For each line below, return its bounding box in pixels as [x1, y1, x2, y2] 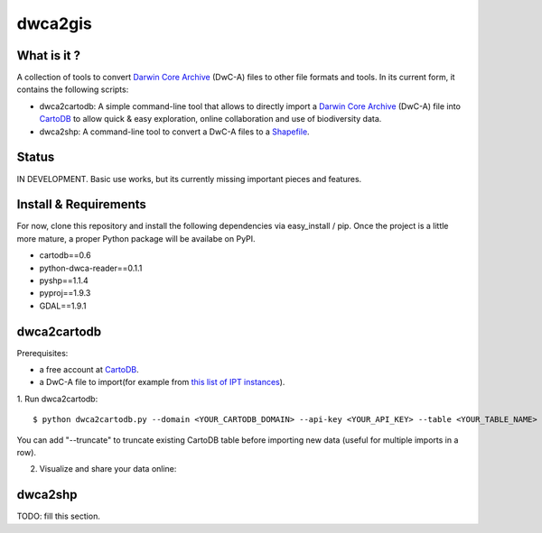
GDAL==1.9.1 [39, 300, 87, 311]
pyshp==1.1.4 [39, 275, 89, 286]
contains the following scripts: [16, 84, 129, 95]
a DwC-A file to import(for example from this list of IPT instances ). [39, 377, 285, 388]
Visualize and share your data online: [39, 464, 177, 474]
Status [16, 150, 55, 165]
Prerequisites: [16, 347, 69, 358]
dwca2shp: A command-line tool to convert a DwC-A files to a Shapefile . [39, 126, 311, 137]
